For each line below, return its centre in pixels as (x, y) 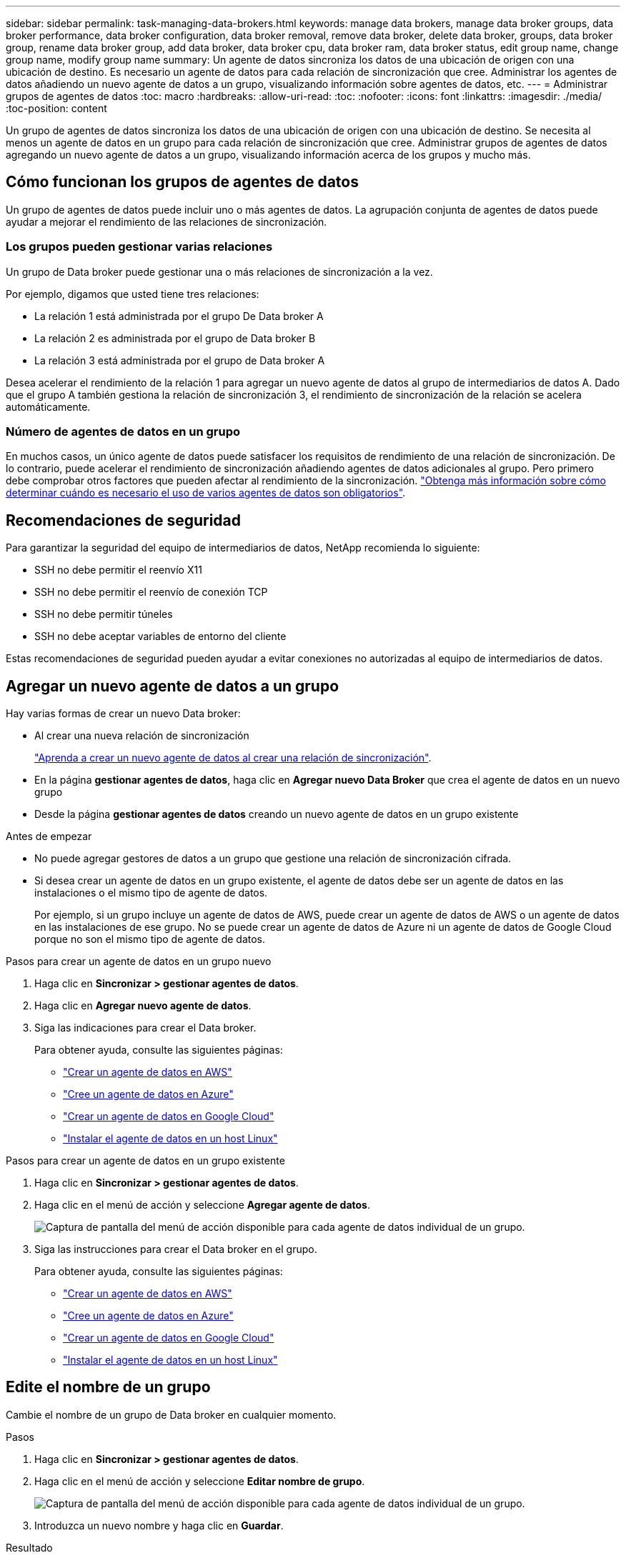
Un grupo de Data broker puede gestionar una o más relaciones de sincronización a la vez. (219, 271)
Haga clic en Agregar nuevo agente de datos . (143, 1006)
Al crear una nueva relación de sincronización (142, 736)
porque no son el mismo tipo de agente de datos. (150, 939)
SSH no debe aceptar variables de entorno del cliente (160, 636)
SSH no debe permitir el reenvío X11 (118, 570)
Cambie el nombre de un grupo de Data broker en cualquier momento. (171, 1414)
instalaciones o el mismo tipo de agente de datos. (151, 893)
